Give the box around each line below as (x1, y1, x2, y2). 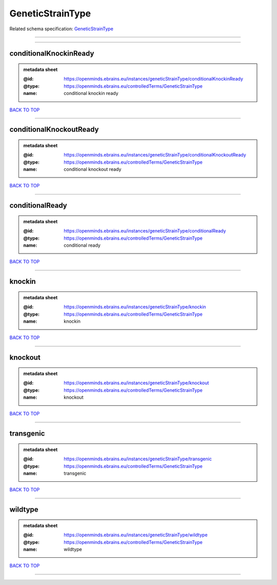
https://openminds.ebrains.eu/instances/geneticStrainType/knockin (64, 304, 206, 310)
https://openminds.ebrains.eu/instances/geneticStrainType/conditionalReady (64, 228, 226, 234)
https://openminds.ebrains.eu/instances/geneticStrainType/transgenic (64, 456, 212, 462)
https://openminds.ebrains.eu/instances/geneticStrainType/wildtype (64, 532, 208, 538)
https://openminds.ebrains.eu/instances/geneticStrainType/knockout (64, 380, 209, 386)
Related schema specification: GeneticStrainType (9, 26, 114, 32)
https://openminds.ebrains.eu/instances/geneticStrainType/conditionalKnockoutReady (64, 152, 246, 158)
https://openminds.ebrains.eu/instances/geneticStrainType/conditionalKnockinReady (64, 76, 244, 82)
